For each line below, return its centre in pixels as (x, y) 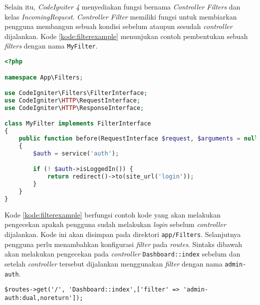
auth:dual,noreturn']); (44, 298)
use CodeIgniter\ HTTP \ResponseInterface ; (74, 108)
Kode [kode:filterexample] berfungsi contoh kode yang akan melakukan (113, 214)
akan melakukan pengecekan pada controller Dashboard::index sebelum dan (123, 254)
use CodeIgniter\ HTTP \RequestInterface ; (73, 100)
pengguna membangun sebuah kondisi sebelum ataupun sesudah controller (119, 26)
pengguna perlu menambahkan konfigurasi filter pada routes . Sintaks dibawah (124, 244)
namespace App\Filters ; (44, 77)
